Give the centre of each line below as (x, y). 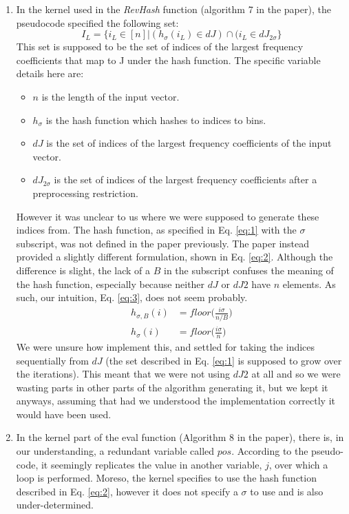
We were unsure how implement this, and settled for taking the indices (166, 346)
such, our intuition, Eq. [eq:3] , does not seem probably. (132, 297)
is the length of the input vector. (110, 96)
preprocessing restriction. (85, 193)
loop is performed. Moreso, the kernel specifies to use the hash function (166, 478)
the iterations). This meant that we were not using (123, 374)
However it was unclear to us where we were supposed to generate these (168, 216)
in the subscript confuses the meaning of (248, 270)
